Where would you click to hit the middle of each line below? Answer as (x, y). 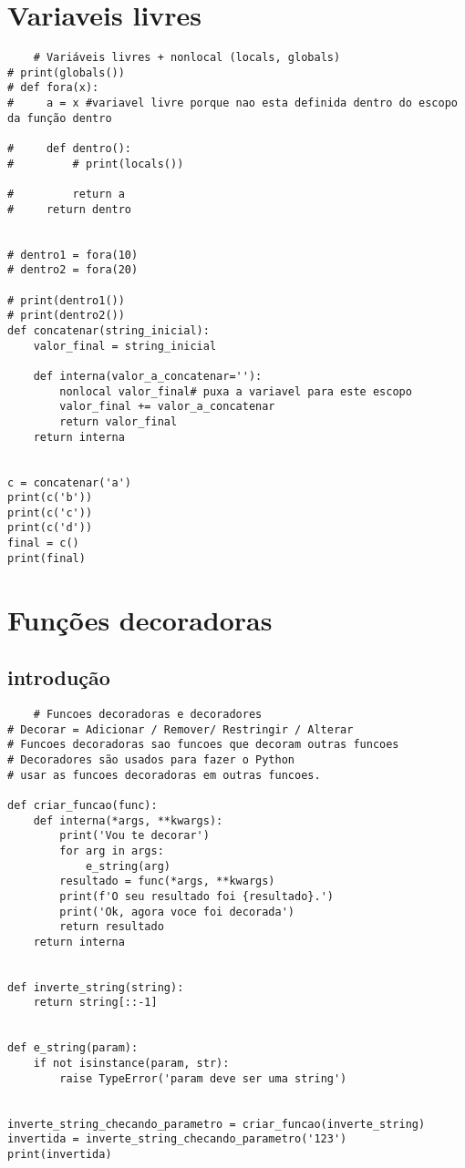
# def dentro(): (70, 149)
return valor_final (119, 421)
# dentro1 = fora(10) (73, 255)
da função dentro (60, 118)
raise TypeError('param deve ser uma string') (203, 1078)
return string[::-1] (95, 1003)
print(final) (46, 558)
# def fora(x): (53, 88)
